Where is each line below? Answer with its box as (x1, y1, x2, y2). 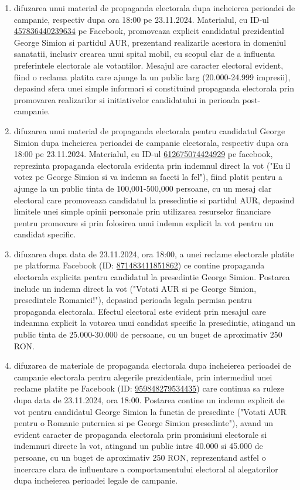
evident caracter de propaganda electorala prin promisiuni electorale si (13, 428, 267, 440)
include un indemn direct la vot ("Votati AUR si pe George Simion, (13, 282, 257, 294)
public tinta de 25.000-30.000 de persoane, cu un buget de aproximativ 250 (13, 328, 282, 341)
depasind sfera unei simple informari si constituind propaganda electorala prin (13, 82, 295, 94)
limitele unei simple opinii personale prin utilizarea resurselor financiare (13, 205, 271, 217)
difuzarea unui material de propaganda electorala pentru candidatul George (13, 124, 285, 137)
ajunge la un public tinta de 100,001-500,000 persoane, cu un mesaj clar (13, 182, 272, 194)
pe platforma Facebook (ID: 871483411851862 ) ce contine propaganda (13, 259, 265, 271)
